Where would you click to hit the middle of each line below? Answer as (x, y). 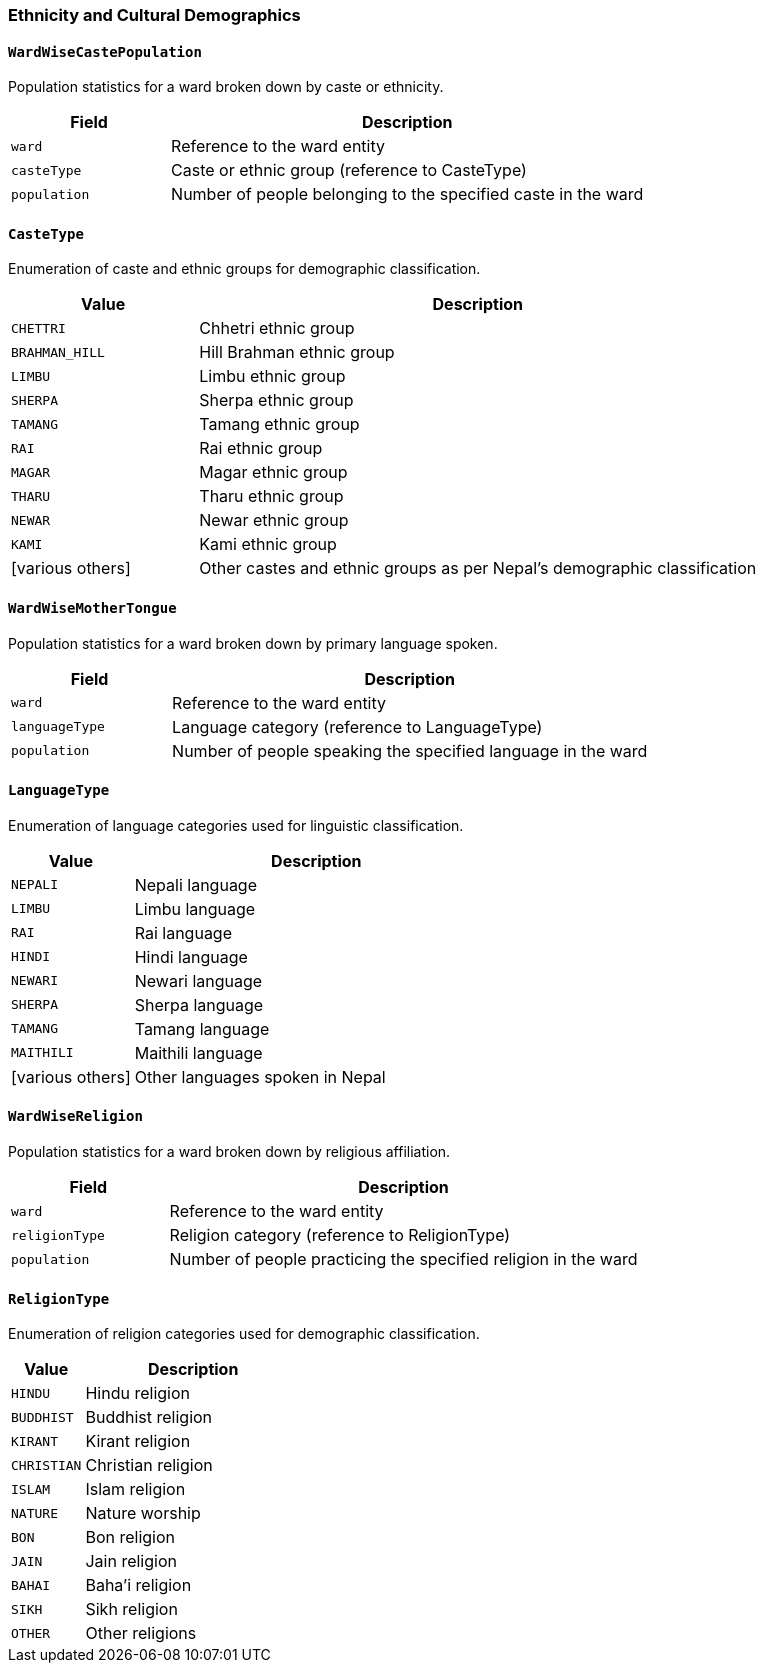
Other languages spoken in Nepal (260, 1076)
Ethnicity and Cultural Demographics (154, 15)
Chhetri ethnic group (277, 328)
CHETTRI (38, 328)
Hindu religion (137, 1393)
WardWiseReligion (75, 1116)
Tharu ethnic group (271, 496)
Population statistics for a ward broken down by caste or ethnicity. (226, 87)
